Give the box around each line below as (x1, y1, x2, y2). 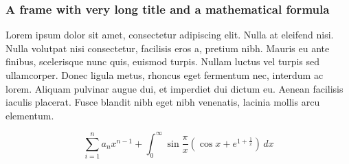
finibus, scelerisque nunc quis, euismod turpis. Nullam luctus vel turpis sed (5, 54, 320, 69)
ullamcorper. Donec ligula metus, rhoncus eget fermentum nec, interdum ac (5, 68, 324, 82)
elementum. (5, 108, 54, 122)
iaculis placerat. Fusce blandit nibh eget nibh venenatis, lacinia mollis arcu (5, 95, 320, 109)
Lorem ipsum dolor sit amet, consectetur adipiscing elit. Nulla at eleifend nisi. (5, 27, 334, 42)
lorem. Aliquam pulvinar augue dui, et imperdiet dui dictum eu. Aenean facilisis (5, 81, 344, 95)
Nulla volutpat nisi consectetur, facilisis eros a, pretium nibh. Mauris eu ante (5, 40, 330, 55)
